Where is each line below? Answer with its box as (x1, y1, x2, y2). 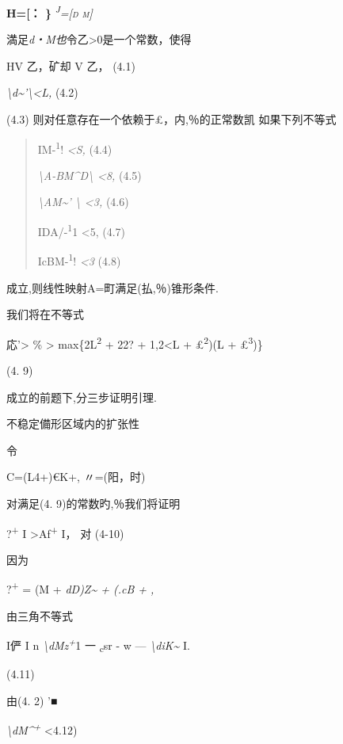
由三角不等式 (6, 607, 73, 624)
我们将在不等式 (6, 306, 84, 322)
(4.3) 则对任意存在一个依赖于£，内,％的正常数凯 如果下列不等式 (6, 111, 337, 128)
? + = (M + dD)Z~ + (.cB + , (6, 578, 154, 597)
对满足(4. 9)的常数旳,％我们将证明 (6, 494, 181, 511)
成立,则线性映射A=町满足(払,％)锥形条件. (6, 279, 219, 296)
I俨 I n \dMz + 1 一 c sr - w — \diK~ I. (6, 635, 190, 655)
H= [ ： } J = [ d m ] (6, 2, 93, 21)
